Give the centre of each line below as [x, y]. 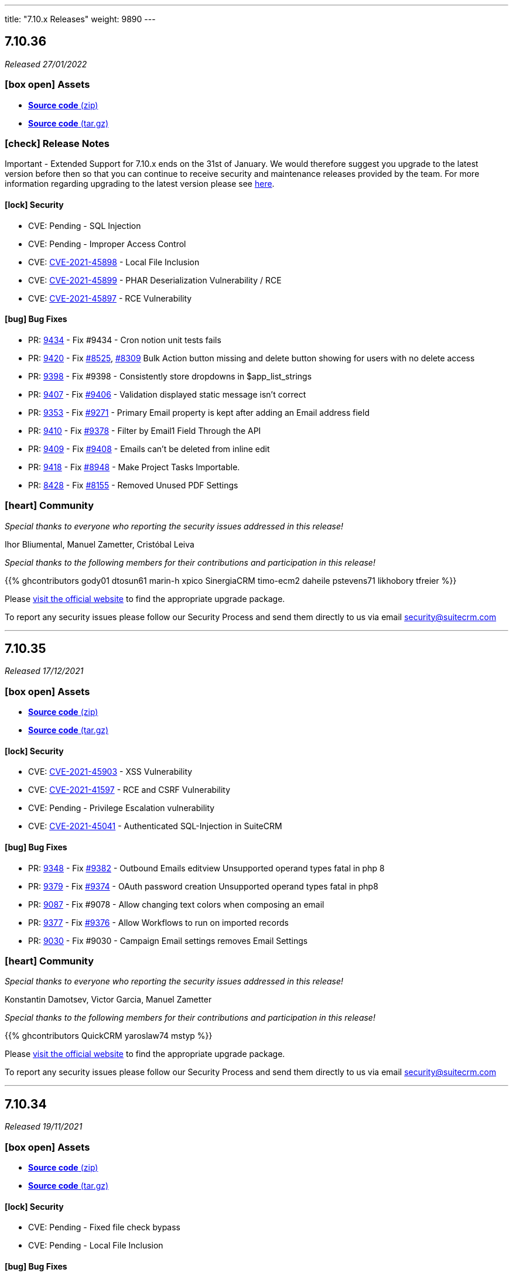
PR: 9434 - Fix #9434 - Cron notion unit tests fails [125, 340]
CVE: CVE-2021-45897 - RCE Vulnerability [110, 298]
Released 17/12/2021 [44, 671]
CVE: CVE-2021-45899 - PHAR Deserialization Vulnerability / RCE [155, 280]
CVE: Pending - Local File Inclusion [96, 1246]
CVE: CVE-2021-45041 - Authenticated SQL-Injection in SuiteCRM [155, 826]
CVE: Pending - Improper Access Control [107, 244]
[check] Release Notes [57, 143]
